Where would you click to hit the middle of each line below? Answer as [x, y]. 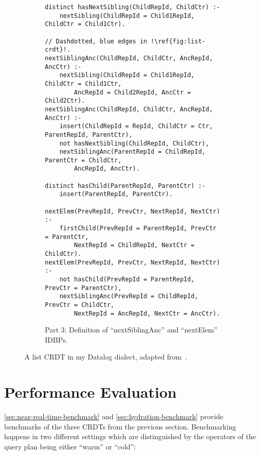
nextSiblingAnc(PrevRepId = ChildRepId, [129, 296]
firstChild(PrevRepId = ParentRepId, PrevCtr [138, 229]
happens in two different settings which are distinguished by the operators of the [130, 436]
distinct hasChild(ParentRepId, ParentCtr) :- [125, 186]
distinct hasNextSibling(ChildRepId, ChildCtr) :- [133, 7]
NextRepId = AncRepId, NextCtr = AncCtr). [147, 313]
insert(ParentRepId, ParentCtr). [116, 194]
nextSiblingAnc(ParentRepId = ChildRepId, [132, 152]
